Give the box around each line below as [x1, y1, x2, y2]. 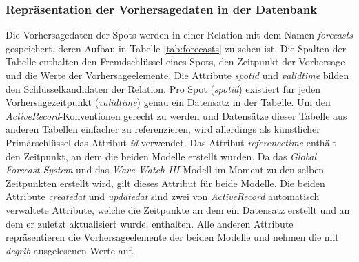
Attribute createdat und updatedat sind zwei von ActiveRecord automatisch [6, 189, 320, 204]
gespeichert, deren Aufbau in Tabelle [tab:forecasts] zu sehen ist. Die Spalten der [6, 41, 347, 55]
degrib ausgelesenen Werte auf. [6, 243, 134, 257]
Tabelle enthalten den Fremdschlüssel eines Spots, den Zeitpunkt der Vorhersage [6, 54, 345, 69]
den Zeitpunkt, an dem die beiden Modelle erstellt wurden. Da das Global [6, 149, 317, 163]
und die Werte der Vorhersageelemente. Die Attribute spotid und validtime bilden [6, 68, 349, 82]
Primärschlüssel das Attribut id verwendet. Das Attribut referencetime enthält [6, 135, 336, 149]
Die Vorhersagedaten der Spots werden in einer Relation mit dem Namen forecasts [6, 28, 353, 42]
